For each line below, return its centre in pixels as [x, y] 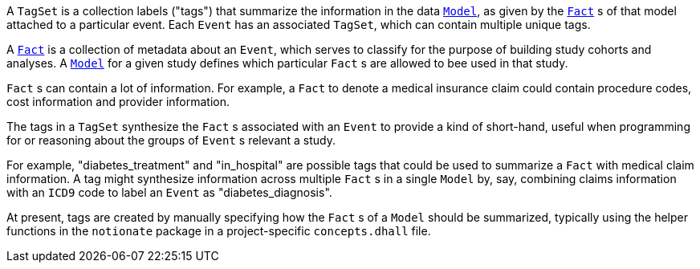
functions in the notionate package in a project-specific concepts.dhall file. [219, 231]
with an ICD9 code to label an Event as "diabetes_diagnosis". [169, 192]
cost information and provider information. [118, 102]
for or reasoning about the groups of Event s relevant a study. [171, 140]
